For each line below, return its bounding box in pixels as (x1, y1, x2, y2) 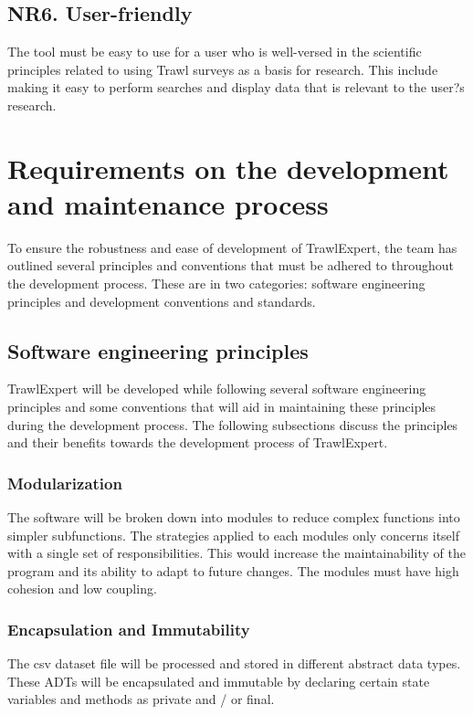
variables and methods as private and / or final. (7, 689, 275, 709)
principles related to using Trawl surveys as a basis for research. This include (7, 59, 438, 79)
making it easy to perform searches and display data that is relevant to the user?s (7, 78, 465, 97)
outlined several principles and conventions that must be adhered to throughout (7, 256, 454, 275)
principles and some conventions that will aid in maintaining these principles (7, 397, 436, 416)
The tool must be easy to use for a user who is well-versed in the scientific (7, 42, 422, 61)
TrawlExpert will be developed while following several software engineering (7, 379, 426, 398)
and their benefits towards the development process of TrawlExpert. (7, 433, 388, 452)
